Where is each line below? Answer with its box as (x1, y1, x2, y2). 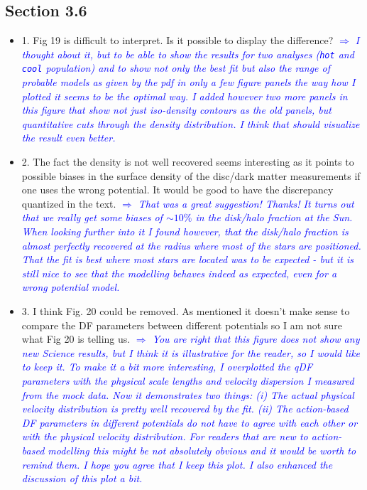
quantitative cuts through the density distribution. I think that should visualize (21, 116, 360, 131)
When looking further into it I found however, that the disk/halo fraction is (21, 224, 349, 239)
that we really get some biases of (21, 210, 163, 225)
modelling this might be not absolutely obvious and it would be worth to (48, 442, 356, 457)
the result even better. (21, 130, 116, 145)
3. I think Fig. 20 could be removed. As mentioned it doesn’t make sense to (21, 304, 350, 319)
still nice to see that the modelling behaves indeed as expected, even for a (21, 265, 337, 280)
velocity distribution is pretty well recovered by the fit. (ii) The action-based (21, 401, 349, 416)
